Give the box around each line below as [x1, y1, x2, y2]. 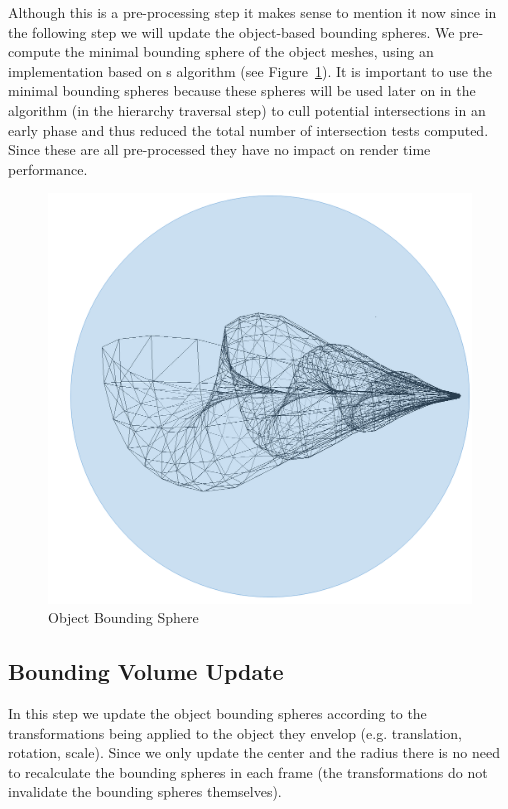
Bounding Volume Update [8, 656, 284, 687]
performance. [8, 158, 88, 179]
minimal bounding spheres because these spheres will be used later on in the [8, 80, 476, 101]
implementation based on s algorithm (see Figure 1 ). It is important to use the [8, 60, 493, 81]
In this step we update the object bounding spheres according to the [8, 703, 427, 724]
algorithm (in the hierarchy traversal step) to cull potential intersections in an [8, 99, 486, 120]
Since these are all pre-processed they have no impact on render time [8, 139, 431, 160]
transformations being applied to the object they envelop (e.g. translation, [8, 722, 462, 743]
